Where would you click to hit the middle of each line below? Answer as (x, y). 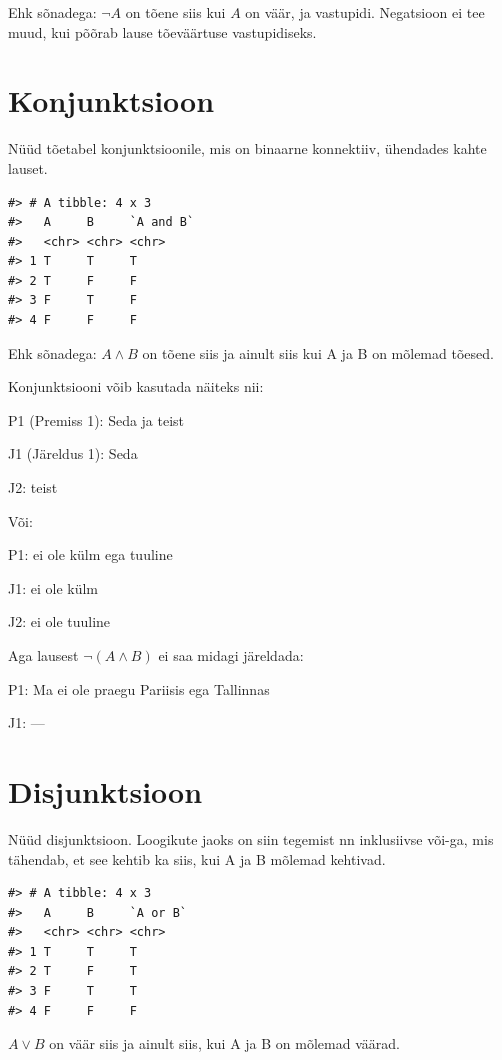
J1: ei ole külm (53, 587)
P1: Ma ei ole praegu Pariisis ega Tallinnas (139, 688)
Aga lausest (43, 655)
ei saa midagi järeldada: (231, 655)
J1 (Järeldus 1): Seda (73, 453)
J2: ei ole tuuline (59, 621)
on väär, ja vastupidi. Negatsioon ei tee (365, 12)
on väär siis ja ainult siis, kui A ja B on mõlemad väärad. (224, 1043)
